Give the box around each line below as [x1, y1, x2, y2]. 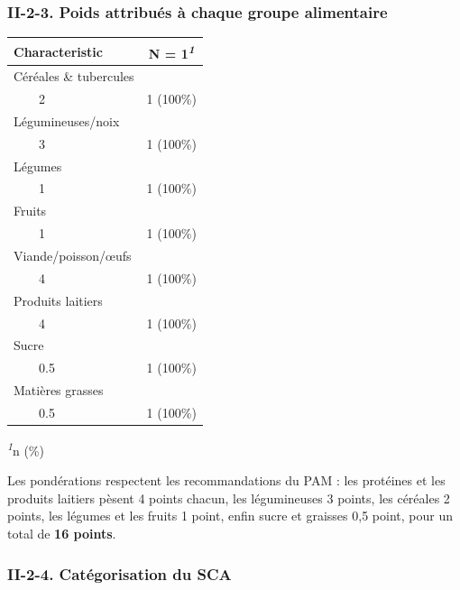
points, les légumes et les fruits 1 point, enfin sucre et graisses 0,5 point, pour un [7, 506, 453, 525]
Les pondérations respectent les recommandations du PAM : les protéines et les [7, 471, 446, 490]
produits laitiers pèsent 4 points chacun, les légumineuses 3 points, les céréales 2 [7, 488, 450, 507]
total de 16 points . [7, 524, 116, 542]
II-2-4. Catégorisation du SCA [7, 562, 232, 585]
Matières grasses [14, 381, 104, 400]
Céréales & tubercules [14, 67, 134, 86]
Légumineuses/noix [14, 111, 120, 130]
